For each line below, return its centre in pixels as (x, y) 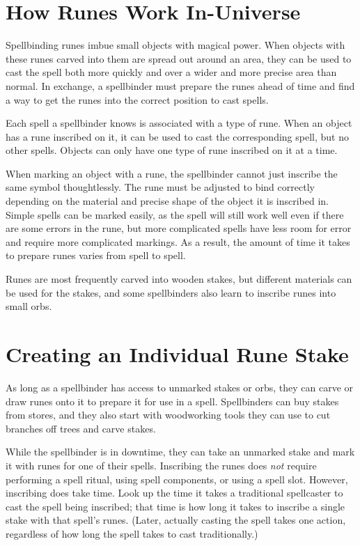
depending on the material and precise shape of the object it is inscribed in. (167, 201)
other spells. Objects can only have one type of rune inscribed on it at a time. (172, 150)
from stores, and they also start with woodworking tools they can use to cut (168, 415)
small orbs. (29, 306)
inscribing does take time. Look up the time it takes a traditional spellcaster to (174, 493)
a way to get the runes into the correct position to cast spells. (137, 99)
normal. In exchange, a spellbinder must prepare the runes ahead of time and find (180, 85)
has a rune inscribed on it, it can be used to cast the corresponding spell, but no (177, 136)
